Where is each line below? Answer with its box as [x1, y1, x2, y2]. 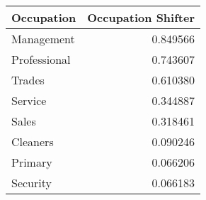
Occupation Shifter [87, 9, 195, 26]
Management [11, 30, 75, 47]
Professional [11, 51, 71, 67]
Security [11, 174, 52, 191]
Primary [11, 154, 52, 170]
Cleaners [11, 133, 54, 150]
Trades [11, 72, 45, 88]
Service [11, 92, 47, 109]
